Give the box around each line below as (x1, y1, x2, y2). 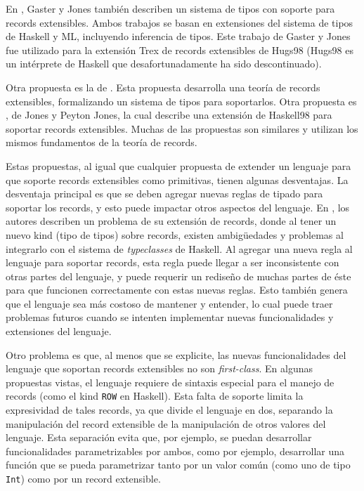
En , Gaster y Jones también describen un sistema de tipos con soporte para (6, 1, 335, 15)
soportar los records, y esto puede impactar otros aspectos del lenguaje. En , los (6, 199, 350, 214)
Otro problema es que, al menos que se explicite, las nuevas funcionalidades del (6, 347, 346, 362)
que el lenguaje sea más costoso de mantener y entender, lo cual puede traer (6, 296, 333, 310)
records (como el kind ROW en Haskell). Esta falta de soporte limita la (6, 388, 304, 403)
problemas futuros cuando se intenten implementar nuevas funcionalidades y (6, 310, 334, 325)
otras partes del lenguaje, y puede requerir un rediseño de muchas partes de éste (6, 268, 351, 283)
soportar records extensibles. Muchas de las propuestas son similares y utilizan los (6, 121, 358, 136)
